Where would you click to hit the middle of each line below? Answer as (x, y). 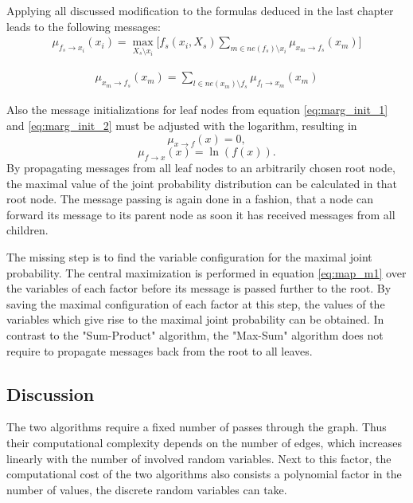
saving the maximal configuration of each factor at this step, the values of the (196, 303)
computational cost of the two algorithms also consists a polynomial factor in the (204, 474)
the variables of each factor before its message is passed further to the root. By (199, 288)
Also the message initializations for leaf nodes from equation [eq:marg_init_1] (197, 110)
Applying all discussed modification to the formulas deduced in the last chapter (200, 10)
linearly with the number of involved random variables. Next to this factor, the (199, 458)
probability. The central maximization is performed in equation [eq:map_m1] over (206, 272)
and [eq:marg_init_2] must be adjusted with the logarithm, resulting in (182, 125)
